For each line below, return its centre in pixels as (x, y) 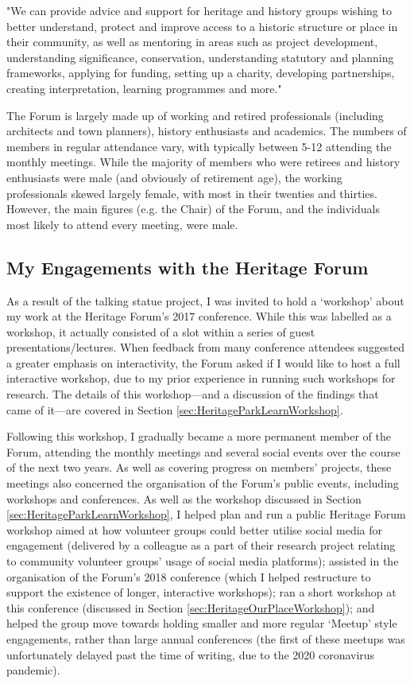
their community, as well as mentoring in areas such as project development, (192, 42)
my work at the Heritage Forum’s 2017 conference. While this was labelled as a (199, 316)
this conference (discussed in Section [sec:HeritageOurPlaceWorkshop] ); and (191, 607)
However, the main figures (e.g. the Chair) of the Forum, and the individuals (193, 209)
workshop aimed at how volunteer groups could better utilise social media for (195, 529)
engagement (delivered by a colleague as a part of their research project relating (201, 545)
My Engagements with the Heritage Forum (188, 267)
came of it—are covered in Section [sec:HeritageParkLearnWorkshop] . (175, 409)
